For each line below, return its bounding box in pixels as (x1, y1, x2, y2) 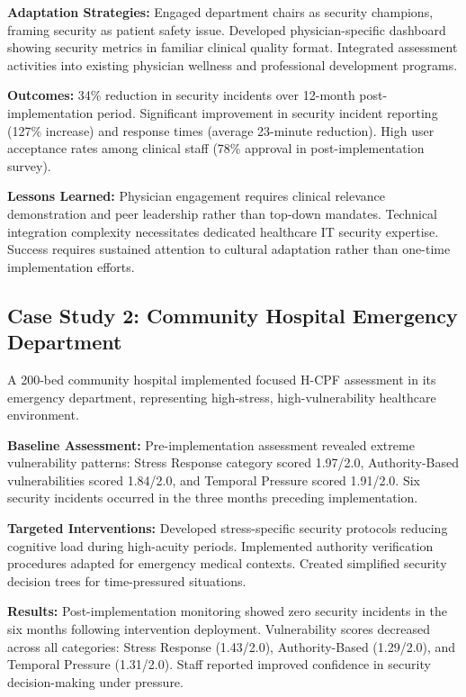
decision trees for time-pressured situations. (7, 571, 246, 590)
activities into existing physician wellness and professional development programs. (7, 55, 458, 74)
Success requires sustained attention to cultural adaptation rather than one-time (7, 240, 451, 258)
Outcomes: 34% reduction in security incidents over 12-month (7, 86, 355, 104)
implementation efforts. (7, 257, 135, 276)
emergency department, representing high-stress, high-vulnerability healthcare (7, 387, 436, 406)
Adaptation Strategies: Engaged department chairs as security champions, (7, 3, 434, 21)
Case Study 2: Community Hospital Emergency (7, 301, 458, 329)
